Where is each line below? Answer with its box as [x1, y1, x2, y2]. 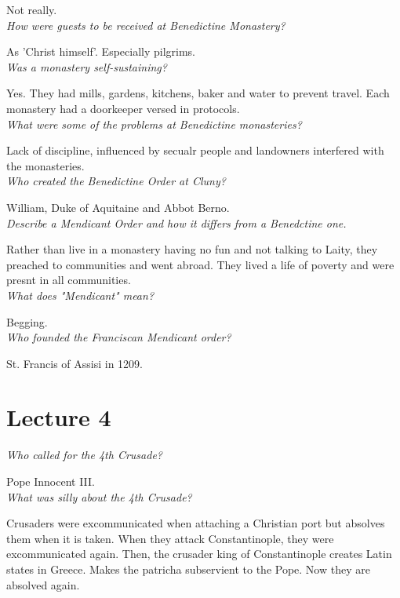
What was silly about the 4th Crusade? [6, 488, 192, 505]
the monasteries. [6, 157, 85, 173]
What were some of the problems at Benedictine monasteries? [6, 115, 302, 132]
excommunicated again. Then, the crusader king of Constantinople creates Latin [6, 545, 392, 562]
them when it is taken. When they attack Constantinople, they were [6, 530, 334, 546]
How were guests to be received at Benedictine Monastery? [6, 16, 285, 33]
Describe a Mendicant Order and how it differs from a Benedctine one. [6, 214, 347, 231]
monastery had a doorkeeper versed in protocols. [6, 100, 240, 116]
